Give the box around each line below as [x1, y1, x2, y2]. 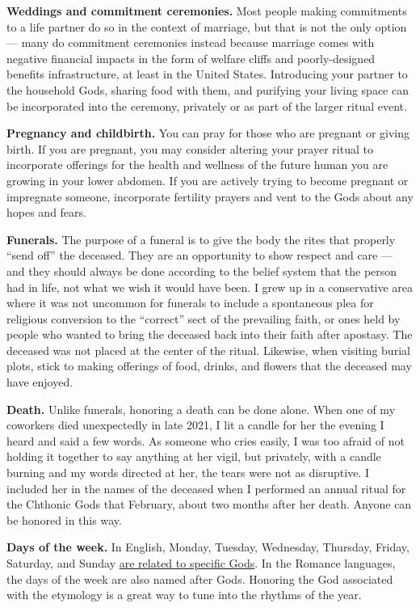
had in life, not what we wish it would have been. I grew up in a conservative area [6, 278, 414, 295]
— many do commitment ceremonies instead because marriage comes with [6, 34, 375, 51]
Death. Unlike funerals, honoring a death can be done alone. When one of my [6, 400, 396, 417]
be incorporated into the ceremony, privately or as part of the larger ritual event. [6, 97, 407, 114]
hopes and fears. [6, 204, 86, 221]
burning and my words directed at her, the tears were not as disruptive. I [6, 464, 369, 481]
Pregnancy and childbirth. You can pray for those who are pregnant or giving [6, 125, 410, 141]
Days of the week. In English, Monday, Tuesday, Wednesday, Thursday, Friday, [6, 538, 409, 555]
